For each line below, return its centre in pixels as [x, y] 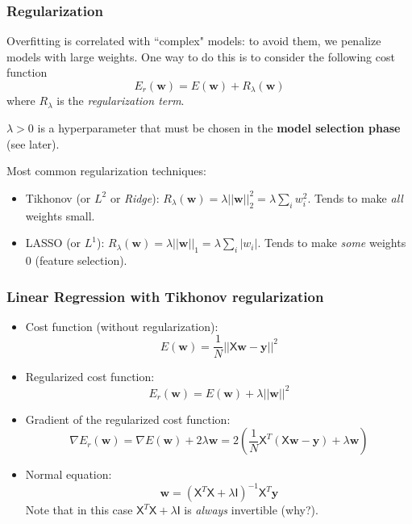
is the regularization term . [121, 101]
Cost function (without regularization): [122, 326]
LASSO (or [53, 243]
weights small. [60, 215]
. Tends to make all [355, 197]
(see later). [33, 143]
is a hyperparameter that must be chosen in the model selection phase [219, 128]
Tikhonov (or [58, 197]
